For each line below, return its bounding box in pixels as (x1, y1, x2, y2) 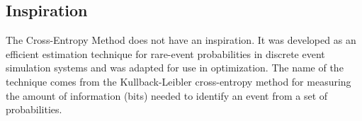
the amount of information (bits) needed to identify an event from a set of (6, 88, 328, 103)
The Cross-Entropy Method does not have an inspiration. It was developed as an (6, 33, 356, 47)
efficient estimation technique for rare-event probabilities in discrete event (6, 46, 325, 61)
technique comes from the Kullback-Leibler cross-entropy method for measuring (6, 74, 351, 88)
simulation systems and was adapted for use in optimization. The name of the (6, 60, 344, 75)
